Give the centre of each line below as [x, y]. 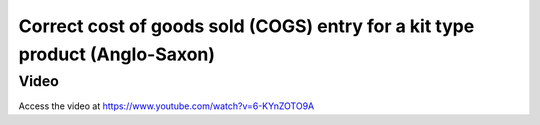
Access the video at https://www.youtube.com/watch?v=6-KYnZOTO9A [166, 106]
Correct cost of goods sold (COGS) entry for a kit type [246, 26]
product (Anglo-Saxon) [116, 54]
